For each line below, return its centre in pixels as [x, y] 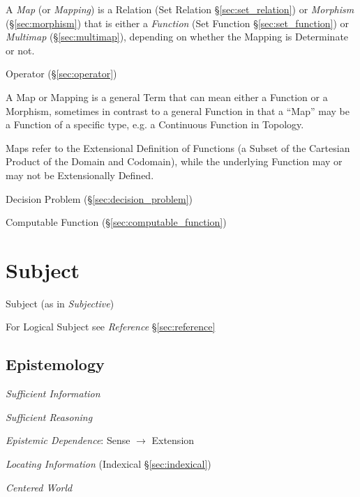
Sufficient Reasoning [49, 416]
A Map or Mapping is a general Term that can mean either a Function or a [167, 97]
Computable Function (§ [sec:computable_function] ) [116, 222]
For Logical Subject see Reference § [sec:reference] [111, 327]
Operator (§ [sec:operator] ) [61, 74]
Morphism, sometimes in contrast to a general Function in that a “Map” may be [178, 110]
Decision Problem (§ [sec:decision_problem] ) [99, 198]
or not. [20, 50]
